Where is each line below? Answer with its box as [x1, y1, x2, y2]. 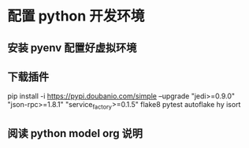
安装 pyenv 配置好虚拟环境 [7, 41, 137, 54]
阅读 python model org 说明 [7, 127, 143, 140]
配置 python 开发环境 [7, 7, 145, 25]
